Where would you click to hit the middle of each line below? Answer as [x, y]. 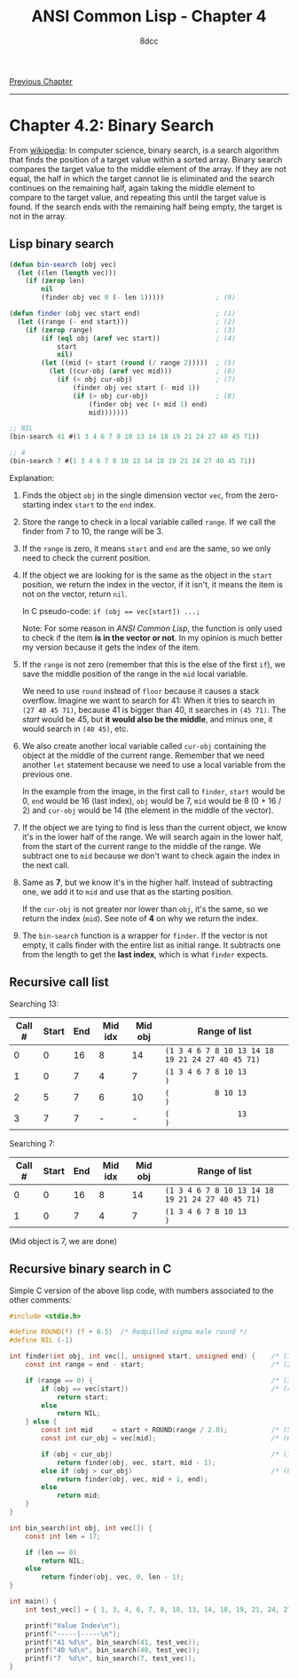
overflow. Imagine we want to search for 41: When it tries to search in [148, 700]
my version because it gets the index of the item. [111, 647]
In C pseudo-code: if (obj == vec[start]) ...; [111, 611]
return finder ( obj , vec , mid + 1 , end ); [132, 1479]
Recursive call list [59, 982]
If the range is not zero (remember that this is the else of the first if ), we [153, 664]
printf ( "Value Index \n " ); [73, 1626]
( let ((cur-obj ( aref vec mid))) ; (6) [142, 371]
